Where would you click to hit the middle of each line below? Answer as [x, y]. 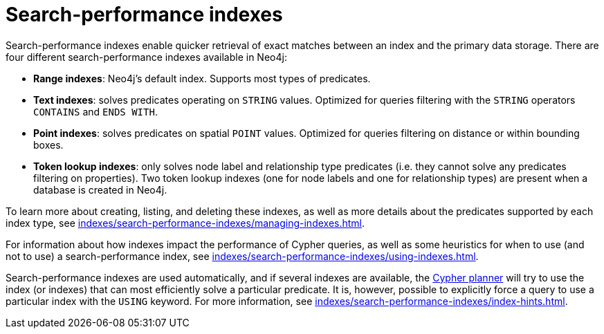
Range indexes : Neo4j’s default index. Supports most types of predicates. [202, 78]
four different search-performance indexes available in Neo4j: [146, 57]
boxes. [48, 145]
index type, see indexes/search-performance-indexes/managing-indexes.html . [185, 223]
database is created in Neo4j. [100, 189]
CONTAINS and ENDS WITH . [95, 111]
